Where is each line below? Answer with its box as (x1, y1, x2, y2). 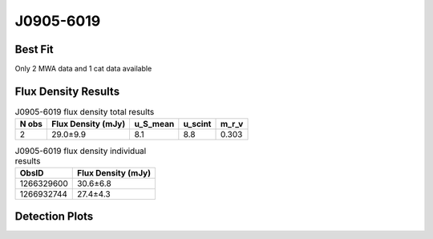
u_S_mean (134, 119, 175, 130)
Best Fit (14, 43, 54, 56)
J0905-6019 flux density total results (14, 107, 155, 118)
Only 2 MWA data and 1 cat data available (14, 64, 152, 74)
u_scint (183, 119, 212, 130)
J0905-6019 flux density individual (14, 145, 147, 156)
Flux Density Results (14, 84, 120, 98)
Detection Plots (14, 209, 94, 224)
